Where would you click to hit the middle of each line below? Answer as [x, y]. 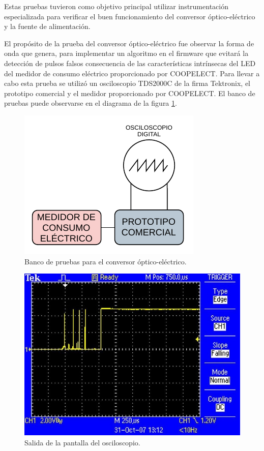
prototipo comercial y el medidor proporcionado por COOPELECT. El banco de [130, 93]
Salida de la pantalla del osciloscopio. [82, 442]
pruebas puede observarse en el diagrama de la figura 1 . [91, 103]
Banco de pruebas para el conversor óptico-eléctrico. [106, 261]
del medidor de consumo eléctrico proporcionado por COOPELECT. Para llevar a [132, 73]
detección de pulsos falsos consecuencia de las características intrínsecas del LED [130, 63]
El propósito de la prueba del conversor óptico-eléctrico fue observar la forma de [129, 43]
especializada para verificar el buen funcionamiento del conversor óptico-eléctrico [130, 16]
